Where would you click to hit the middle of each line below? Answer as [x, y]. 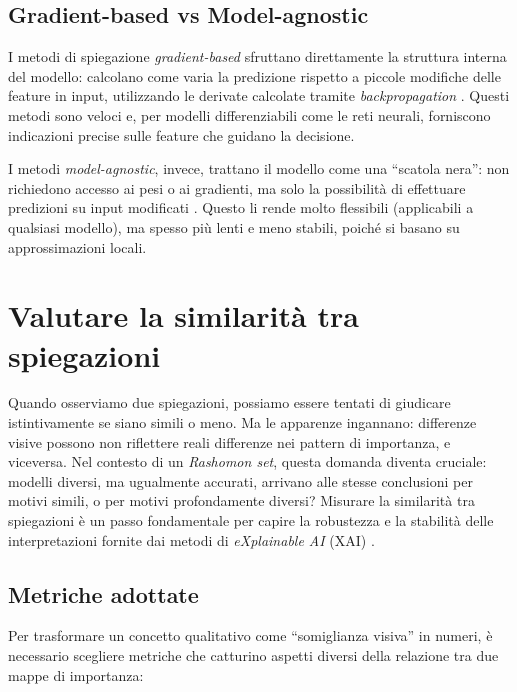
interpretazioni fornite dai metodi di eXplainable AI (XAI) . [191, 539]
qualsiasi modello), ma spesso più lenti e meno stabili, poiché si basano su [234, 226]
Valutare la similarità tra [183, 315]
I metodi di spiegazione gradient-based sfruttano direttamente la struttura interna [257, 56]
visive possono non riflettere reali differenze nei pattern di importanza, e [229, 441]
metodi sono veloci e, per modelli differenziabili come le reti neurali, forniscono [249, 114]
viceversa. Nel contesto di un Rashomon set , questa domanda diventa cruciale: [247, 461]
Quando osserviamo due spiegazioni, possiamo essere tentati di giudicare [229, 402]
